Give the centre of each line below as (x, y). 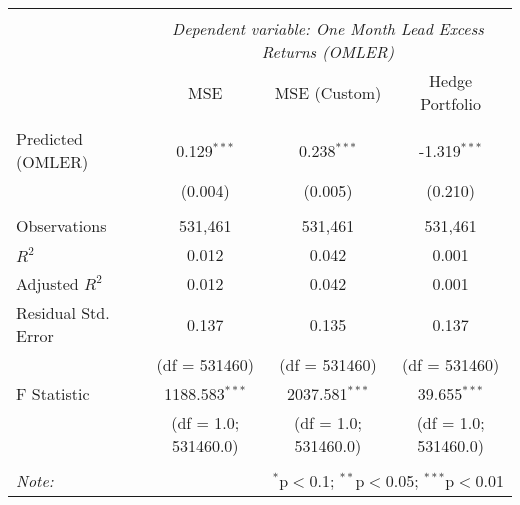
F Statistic (53, 393)
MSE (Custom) (328, 92)
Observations (61, 225)
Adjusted (47, 283)
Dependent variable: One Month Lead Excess (328, 28)
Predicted (49, 138)
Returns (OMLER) (328, 51)
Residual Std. (63, 312)
